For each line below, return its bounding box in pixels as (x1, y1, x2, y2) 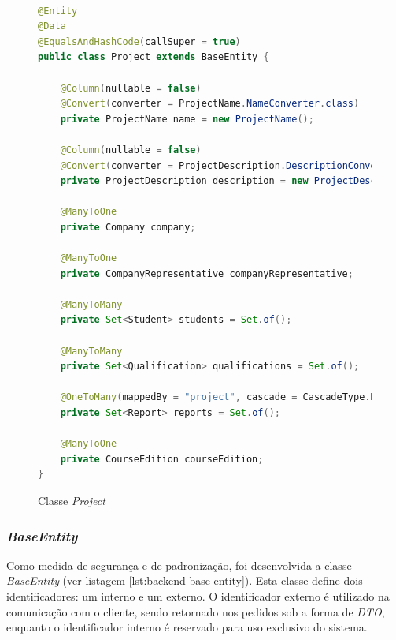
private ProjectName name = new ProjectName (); (60, 113, 314, 125)
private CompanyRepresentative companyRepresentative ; (60, 268, 353, 279)
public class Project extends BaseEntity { (38, 51, 269, 63)
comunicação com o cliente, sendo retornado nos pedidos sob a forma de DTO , (6, 603, 385, 619)
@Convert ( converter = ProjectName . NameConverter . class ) (60, 98, 360, 110)
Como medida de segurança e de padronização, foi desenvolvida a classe (6, 556, 352, 573)
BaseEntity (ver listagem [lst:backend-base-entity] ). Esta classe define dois (6, 572, 363, 589)
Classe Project (38, 492, 105, 508)
